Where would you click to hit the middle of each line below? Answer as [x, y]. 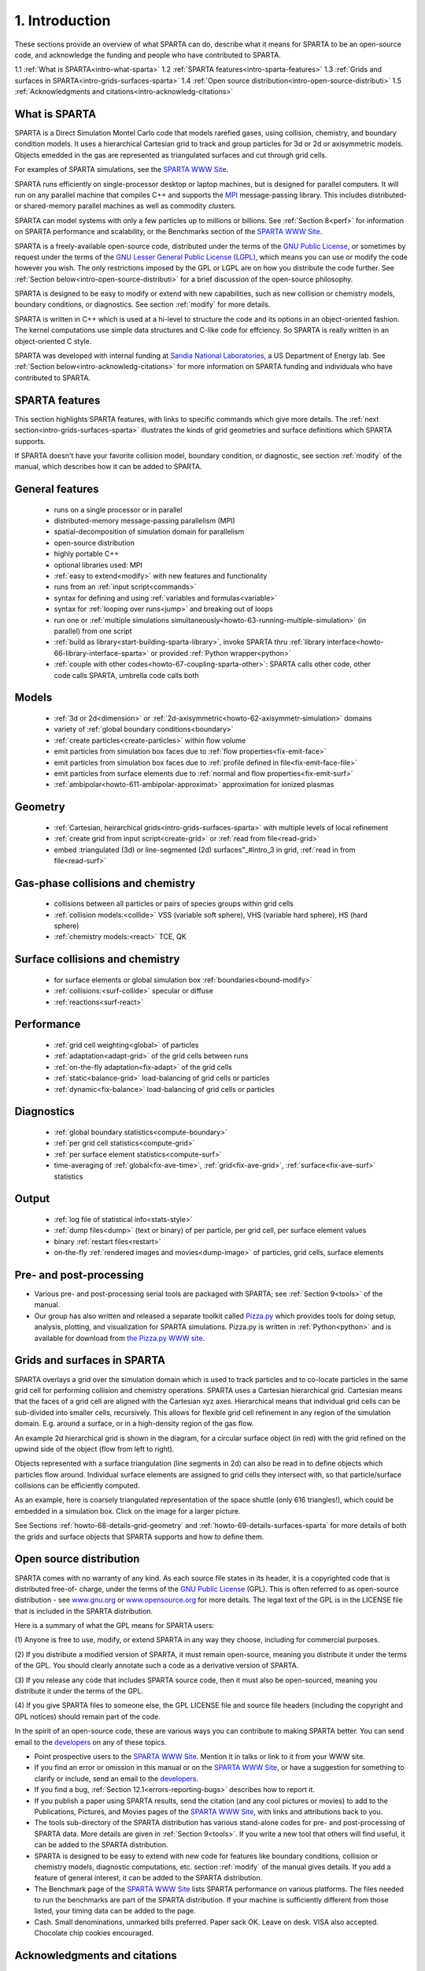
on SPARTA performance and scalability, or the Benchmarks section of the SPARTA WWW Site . [168, 232]
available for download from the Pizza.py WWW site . [120, 1338]
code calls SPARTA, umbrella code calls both [127, 675]
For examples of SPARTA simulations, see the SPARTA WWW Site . [122, 170]
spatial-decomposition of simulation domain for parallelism [149, 531]
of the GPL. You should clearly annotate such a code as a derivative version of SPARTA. [157, 1665]
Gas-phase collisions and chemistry [105, 883]
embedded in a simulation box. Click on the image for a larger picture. [128, 1511]
